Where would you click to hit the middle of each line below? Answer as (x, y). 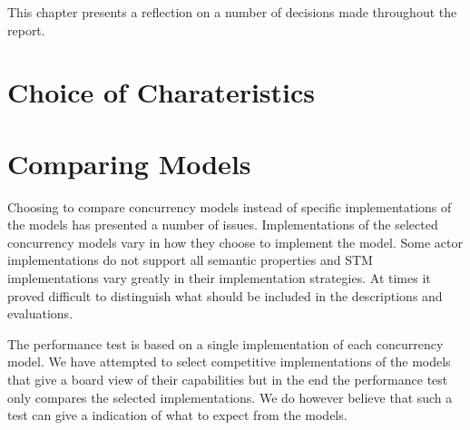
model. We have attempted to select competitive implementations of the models (229, 362)
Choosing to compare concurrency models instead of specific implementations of (230, 206)
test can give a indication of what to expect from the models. (177, 415)
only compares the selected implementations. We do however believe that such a (230, 397)
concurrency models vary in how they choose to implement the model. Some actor (235, 242)
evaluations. (40, 313)
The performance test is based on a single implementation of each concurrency (225, 343)
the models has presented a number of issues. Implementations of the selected (223, 225)
